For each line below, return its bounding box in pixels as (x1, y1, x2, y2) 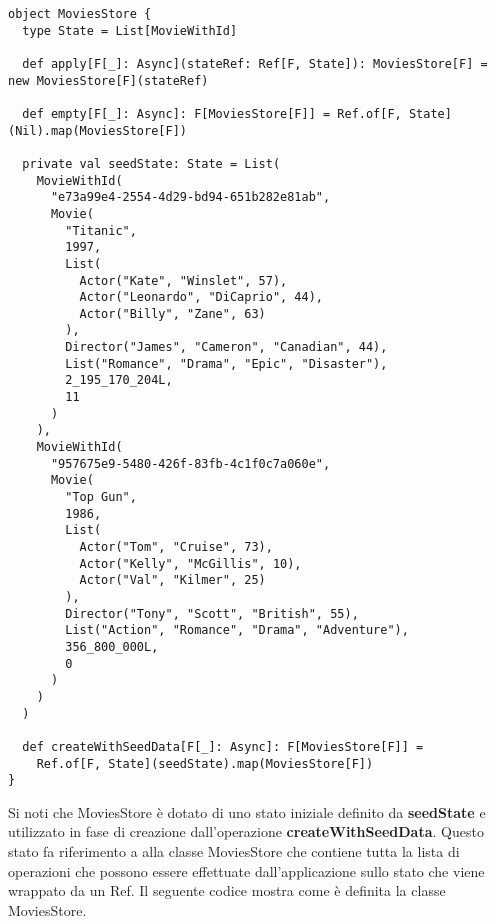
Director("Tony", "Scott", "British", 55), (65, 606, 359, 621)
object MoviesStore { (8, 7, 152, 21)
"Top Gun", (65, 490, 137, 505)
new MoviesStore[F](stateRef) (8, 73, 209, 88)
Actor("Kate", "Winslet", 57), (79, 273, 288, 288)
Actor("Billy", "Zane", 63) (79, 306, 266, 321)
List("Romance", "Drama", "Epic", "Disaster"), (65, 356, 388, 371)
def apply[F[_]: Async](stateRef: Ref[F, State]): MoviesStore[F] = (22, 56, 488, 71)
